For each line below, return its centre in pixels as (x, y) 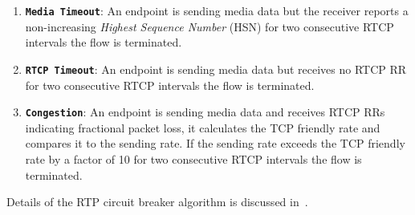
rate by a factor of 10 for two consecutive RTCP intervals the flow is (193, 158)
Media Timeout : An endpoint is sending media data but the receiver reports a (217, 10)
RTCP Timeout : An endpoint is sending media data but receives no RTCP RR (216, 69)
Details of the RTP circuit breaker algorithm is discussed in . (157, 202)
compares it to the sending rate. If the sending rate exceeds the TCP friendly (215, 143)
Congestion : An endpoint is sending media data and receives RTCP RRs (205, 112)
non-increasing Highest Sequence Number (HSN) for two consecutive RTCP (210, 26)
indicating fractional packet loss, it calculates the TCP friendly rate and (203, 127)
